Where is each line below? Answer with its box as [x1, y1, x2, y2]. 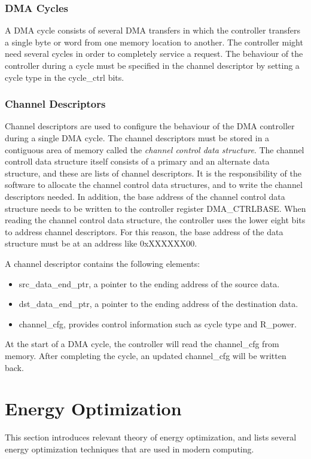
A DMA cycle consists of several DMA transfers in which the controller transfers [5, 24, 300, 37]
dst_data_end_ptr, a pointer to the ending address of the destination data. [19, 297, 298, 310]
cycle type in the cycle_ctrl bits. [5, 71, 124, 83]
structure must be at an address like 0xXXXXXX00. [5, 237, 197, 250]
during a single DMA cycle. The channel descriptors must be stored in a [5, 132, 270, 144]
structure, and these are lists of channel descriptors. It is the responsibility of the [5, 166, 301, 179]
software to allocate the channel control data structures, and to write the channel [5, 178, 303, 191]
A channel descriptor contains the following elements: [5, 257, 200, 269]
